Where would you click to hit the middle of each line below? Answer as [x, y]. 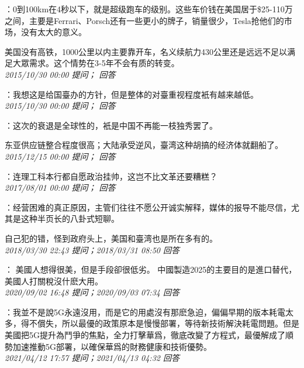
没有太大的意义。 [53, 32]
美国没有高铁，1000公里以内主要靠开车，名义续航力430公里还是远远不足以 [146, 51]
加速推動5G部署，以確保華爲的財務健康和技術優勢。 [112, 346]
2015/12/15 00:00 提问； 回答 [60, 156]
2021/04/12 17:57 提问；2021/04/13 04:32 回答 [92, 358]
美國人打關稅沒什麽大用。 [54, 281]
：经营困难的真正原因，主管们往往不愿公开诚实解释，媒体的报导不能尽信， [148, 207]
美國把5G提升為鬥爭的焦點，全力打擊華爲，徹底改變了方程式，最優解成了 [145, 335]
